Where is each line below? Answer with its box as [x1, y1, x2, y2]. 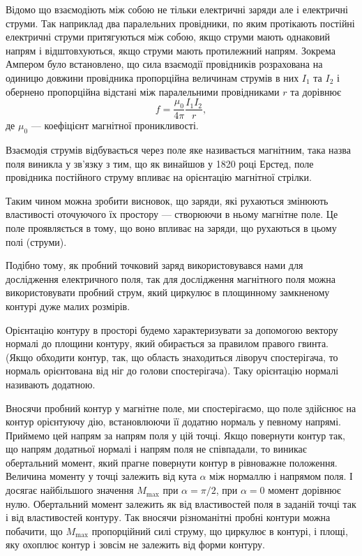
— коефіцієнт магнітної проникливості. [31, 118, 199, 133]
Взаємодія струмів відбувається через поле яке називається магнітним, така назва [6, 142, 351, 157]
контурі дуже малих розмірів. [6, 298, 130, 313]
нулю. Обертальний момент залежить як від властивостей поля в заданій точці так [6, 496, 356, 511]
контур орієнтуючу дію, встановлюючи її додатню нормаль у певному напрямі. [6, 414, 341, 429]
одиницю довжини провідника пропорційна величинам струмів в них [6, 70, 299, 85]
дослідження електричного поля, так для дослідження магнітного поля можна [6, 271, 335, 286]
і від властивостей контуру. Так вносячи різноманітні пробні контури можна [6, 510, 331, 525]
